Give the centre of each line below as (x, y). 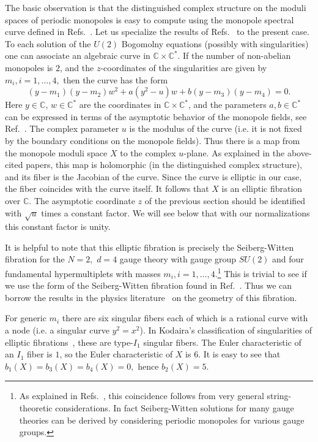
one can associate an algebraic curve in (78, 55)
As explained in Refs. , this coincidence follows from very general (142, 396)
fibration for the (35, 259)
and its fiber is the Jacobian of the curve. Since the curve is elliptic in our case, (153, 176)
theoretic (36, 408)
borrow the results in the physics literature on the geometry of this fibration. (151, 297)
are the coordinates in (120, 105)
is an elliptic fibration (262, 189)
